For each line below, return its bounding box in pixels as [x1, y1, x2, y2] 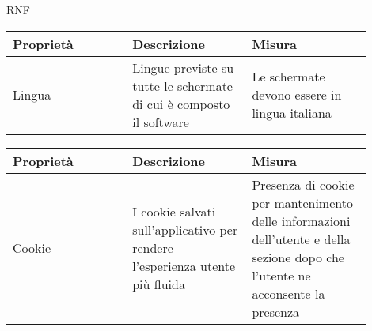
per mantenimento [252, 193, 353, 212]
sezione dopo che [252, 247, 344, 266]
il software [132, 112, 189, 131]
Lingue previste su [132, 58, 234, 77]
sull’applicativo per [132, 220, 238, 239]
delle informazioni [252, 211, 351, 230]
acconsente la [252, 284, 325, 303]
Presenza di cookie [252, 175, 355, 194]
